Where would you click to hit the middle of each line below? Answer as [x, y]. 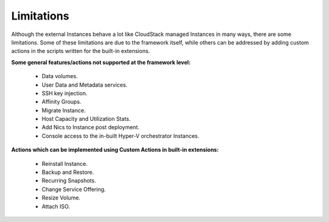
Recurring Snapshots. [69, 181]
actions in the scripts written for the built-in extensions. [81, 51]
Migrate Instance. [64, 110]
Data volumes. [60, 76]
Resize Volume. [61, 198]
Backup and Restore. [68, 172]
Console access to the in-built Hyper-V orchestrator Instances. [121, 136]
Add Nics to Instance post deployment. [90, 127]
